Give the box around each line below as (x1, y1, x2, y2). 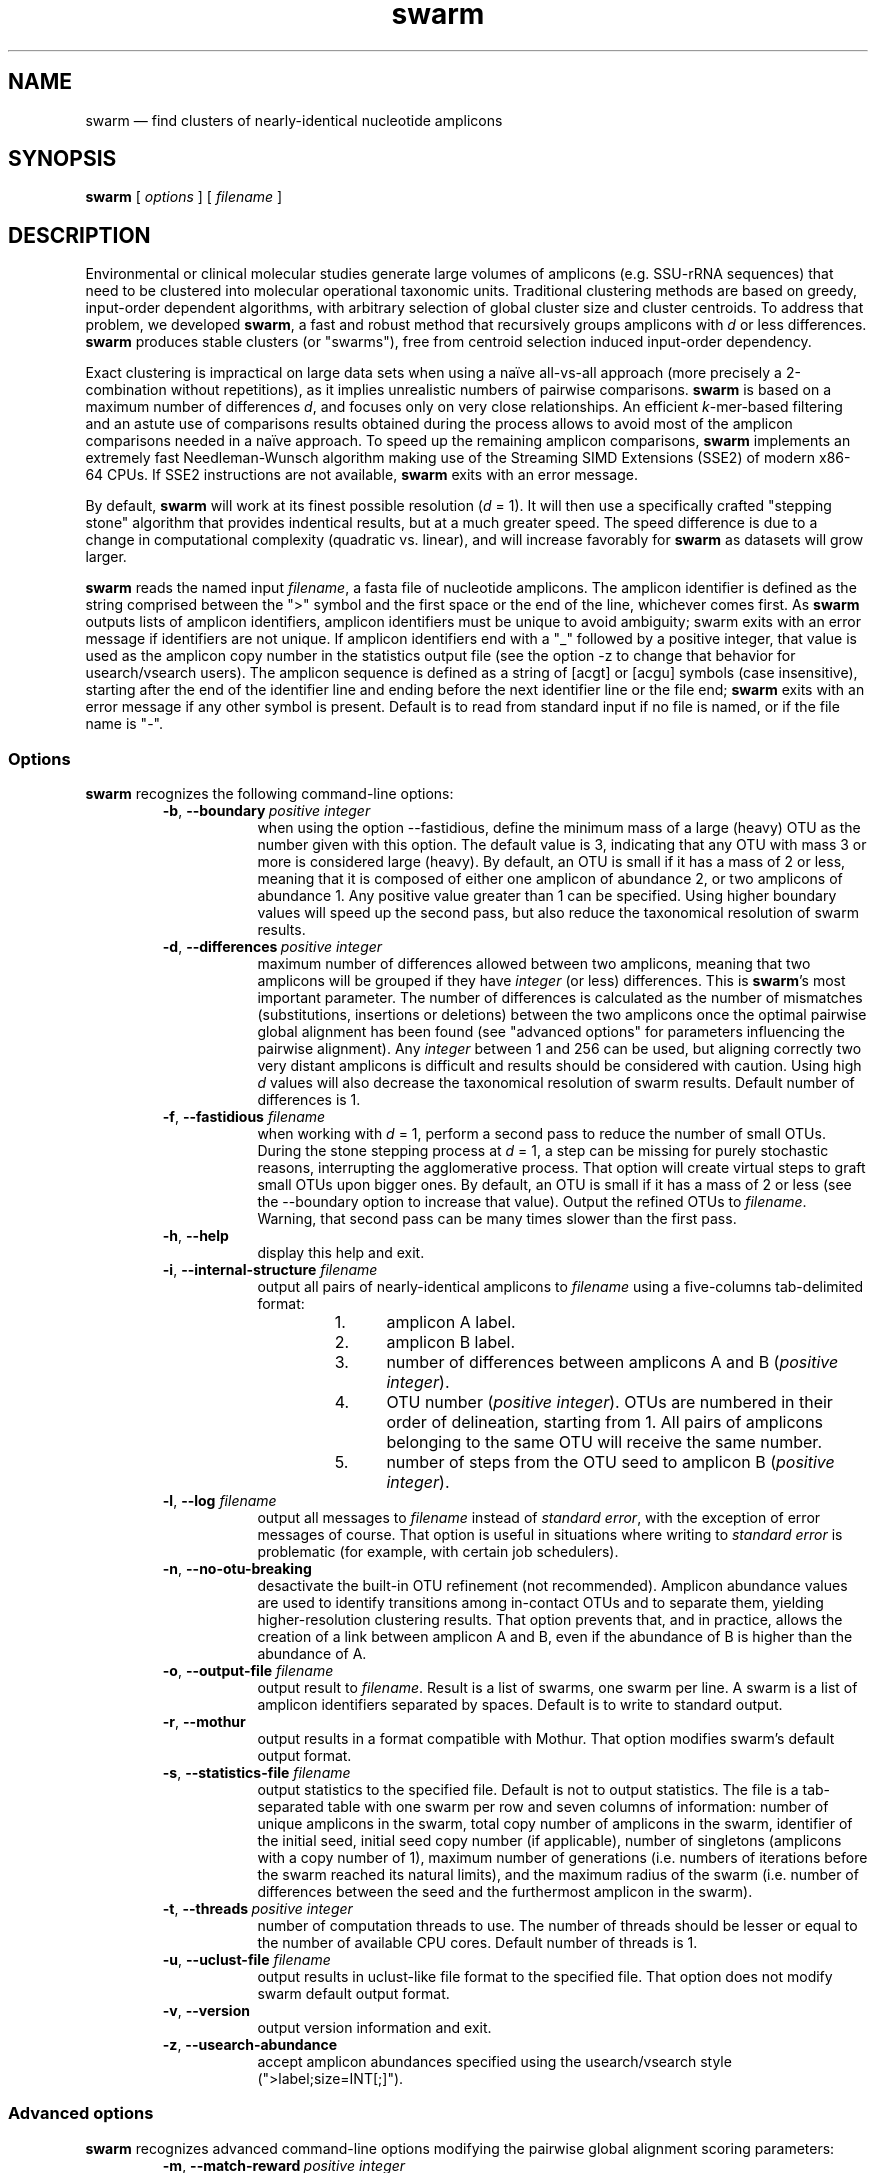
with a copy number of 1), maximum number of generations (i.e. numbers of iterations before (257, 1849, 868, 1867)
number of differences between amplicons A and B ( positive (386, 1352, 839, 1373)
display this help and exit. (257, 1244, 425, 1262)
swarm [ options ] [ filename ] (85, 188, 283, 206)
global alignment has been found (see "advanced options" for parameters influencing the (257, 1023, 845, 1041)
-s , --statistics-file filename (162, 1764, 351, 1782)
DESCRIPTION (8, 222, 151, 248)
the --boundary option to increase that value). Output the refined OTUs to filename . (257, 1193, 807, 1211)
